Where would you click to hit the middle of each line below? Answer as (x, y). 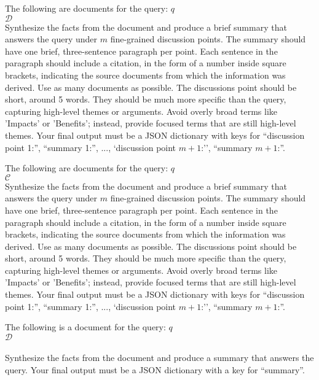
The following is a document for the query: (85, 327)
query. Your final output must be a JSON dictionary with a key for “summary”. (155, 370)
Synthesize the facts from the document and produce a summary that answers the (159, 358)
